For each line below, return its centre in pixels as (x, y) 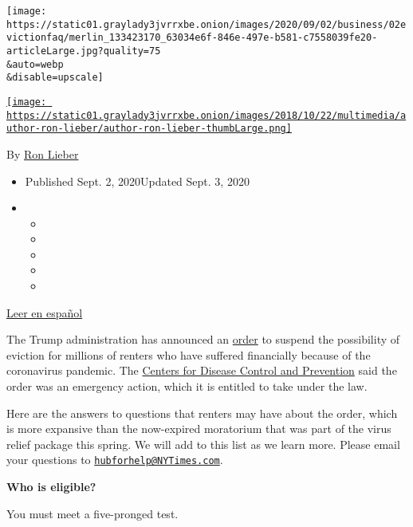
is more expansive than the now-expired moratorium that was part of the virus (199, 429)
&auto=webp (35, 64)
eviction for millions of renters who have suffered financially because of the (189, 354)
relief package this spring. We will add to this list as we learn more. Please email (203, 444)
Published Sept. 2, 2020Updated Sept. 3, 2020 (137, 181)
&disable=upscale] (55, 78)
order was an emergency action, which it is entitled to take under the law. (187, 386)
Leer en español (45, 312)
